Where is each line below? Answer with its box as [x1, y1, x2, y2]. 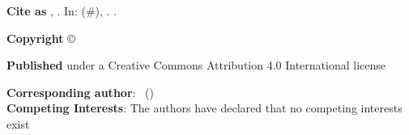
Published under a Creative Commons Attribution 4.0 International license [6, 57, 386, 74]
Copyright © [6, 29, 75, 46]
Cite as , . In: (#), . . [6, 2, 117, 19]
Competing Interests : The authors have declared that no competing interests [6, 99, 403, 116]
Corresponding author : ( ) [6, 83, 154, 100]
